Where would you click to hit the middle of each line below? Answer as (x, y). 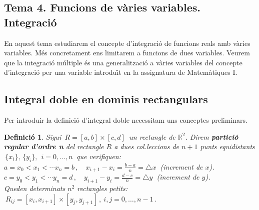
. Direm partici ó (212, 136)
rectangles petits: (102, 188)
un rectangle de (152, 136)
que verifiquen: (98, 156)
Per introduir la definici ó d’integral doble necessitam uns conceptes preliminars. (126, 120)
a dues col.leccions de (147, 146)
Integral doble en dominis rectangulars (106, 99)
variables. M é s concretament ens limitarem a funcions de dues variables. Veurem (127, 53)
